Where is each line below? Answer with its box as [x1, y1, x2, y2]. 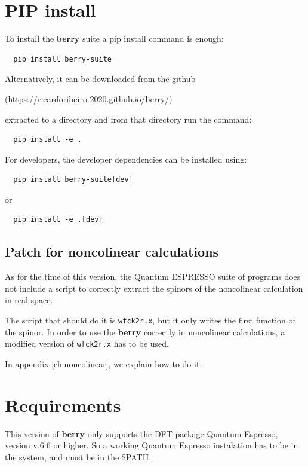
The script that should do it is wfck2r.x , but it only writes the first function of [5, 314, 295, 326]
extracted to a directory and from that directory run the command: [5, 112, 252, 125]
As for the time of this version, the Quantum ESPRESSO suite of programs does [5, 270, 301, 283]
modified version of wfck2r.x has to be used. [5, 337, 169, 350]
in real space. [5, 294, 53, 306]
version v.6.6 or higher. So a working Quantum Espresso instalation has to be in [5, 439, 298, 451]
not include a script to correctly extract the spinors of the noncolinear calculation [5, 282, 303, 294]
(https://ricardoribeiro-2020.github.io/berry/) [5, 92, 173, 105]
